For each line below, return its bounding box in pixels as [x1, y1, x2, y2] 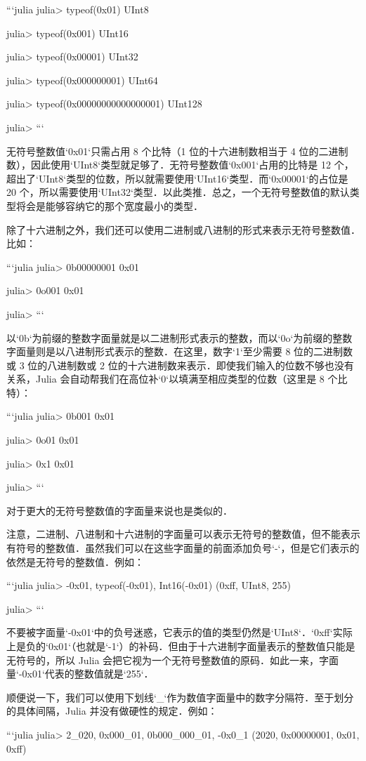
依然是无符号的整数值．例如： [6, 554, 144, 569]
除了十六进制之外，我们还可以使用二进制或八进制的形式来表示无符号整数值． [6, 222, 360, 237]
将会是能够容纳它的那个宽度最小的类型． [15, 198, 203, 213]
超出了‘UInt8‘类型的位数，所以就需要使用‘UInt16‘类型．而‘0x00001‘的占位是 [6, 171, 348, 185]
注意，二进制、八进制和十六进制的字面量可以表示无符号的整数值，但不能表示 [6, 527, 360, 541]
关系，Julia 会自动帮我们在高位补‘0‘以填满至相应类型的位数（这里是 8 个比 [6, 371, 348, 386]
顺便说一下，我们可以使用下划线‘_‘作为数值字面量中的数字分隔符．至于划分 [6, 689, 354, 704]
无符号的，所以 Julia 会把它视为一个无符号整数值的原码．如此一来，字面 [6, 652, 339, 667]
